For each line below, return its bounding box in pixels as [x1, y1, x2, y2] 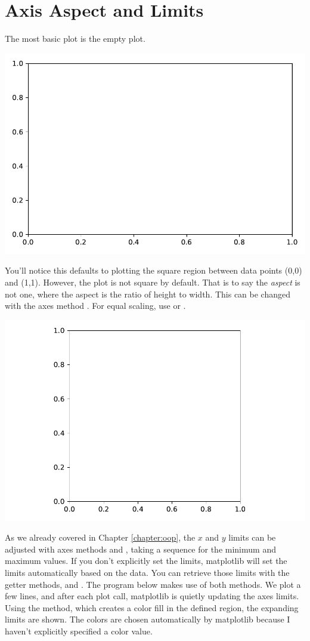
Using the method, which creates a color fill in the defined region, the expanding [5, 601, 299, 614]
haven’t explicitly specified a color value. [5, 625, 153, 637]
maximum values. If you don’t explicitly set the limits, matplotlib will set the [5, 554, 287, 567]
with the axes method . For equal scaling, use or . [5, 299, 186, 312]
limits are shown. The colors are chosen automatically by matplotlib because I [5, 613, 290, 625]
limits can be [228, 531, 276, 544]
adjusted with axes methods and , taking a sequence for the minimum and [5, 542, 276, 555]
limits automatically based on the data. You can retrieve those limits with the [5, 566, 290, 579]
